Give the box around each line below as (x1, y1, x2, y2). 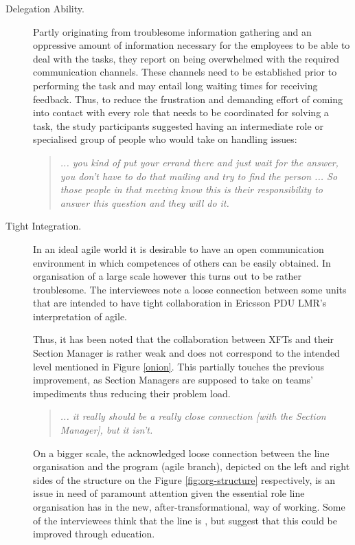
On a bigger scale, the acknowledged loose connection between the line (33, 445, 330, 460)
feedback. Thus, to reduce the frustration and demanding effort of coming (33, 91, 343, 106)
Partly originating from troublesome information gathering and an (33, 24, 312, 38)
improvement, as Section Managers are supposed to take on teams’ (33, 372, 314, 387)
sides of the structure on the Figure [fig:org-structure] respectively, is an (33, 472, 336, 487)
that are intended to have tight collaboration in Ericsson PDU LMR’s (33, 296, 327, 310)
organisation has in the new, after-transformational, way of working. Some (33, 500, 345, 513)
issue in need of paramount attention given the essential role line (33, 486, 305, 500)
